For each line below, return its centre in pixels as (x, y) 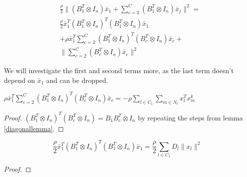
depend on (20, 80)
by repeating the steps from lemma (190, 117)
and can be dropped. (77, 80)
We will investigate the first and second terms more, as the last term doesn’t (119, 70)
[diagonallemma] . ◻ (34, 128)
